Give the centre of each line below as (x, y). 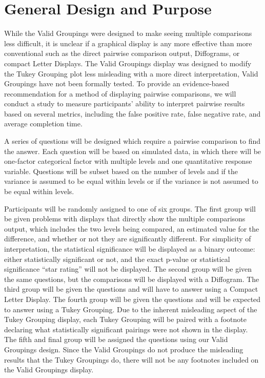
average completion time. (43, 124)
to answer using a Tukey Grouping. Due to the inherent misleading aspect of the (131, 309)
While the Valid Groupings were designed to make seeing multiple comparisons (128, 33)
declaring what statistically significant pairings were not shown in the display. (126, 329)
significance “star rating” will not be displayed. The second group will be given (128, 269)
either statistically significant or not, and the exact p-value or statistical (117, 259)
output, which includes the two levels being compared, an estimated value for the (132, 228)
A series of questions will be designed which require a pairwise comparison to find (132, 141)
